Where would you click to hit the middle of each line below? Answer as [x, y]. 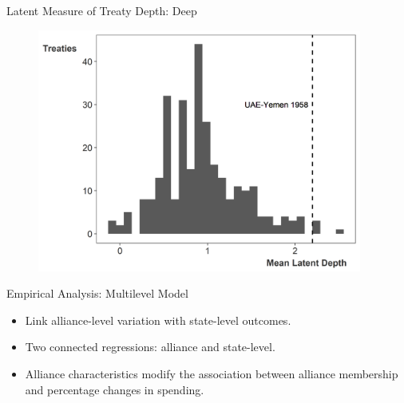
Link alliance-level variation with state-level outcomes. [158, 320]
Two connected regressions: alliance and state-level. [150, 347]
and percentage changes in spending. [115, 389]
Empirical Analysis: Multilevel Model [97, 293]
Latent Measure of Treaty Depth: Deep [102, 10]
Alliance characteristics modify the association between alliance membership [212, 374]
